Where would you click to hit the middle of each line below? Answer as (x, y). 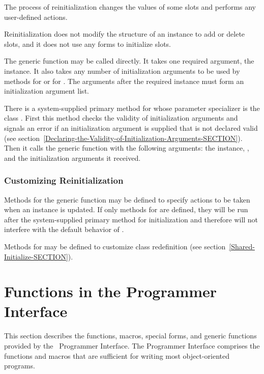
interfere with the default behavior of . (64, 229)
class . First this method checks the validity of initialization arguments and (121, 118)
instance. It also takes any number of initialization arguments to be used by (122, 70)
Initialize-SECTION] (36, 256)
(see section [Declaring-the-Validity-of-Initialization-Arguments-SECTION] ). (123, 138)
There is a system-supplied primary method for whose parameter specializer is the (132, 108)
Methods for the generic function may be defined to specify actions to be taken (127, 199)
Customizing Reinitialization (64, 180)
